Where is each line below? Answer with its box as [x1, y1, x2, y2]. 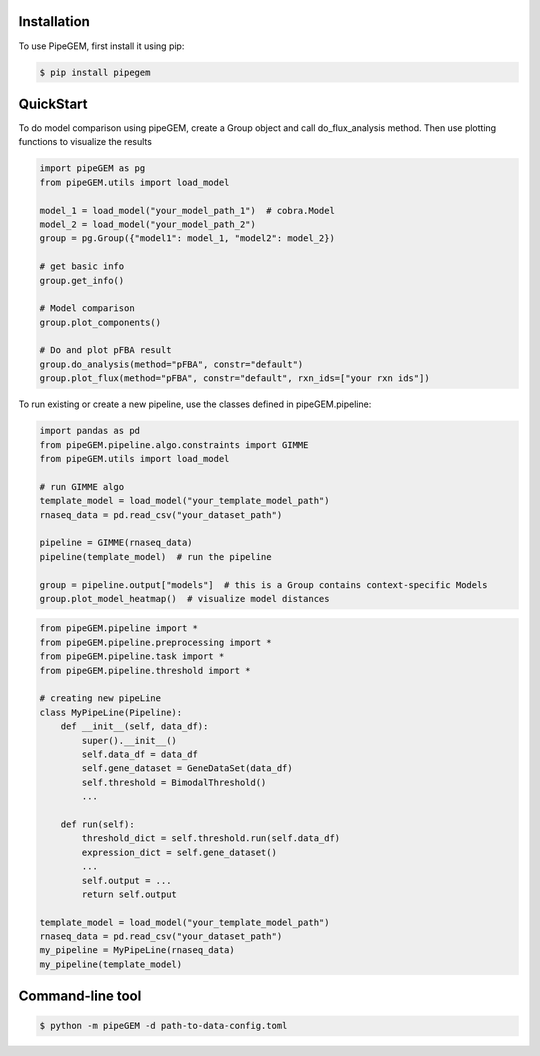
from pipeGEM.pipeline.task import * [39, 651, 225, 662]
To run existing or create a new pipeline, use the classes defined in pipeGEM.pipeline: [18, 398, 372, 410]
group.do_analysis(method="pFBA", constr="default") [39, 358, 304, 370]
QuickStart [18, 95, 89, 112]
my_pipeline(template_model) [39, 958, 183, 970]
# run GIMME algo [39, 481, 125, 492]
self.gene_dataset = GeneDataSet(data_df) [81, 763, 294, 774]
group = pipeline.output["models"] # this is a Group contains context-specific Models [39, 579, 489, 590]
